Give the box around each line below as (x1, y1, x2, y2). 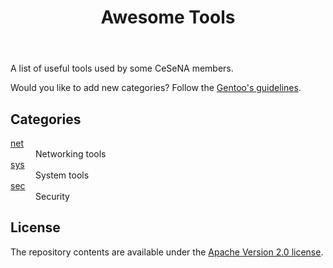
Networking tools (35, 148, 107, 160)
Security (35, 191, 70, 202)
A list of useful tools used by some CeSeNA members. (10, 62, 234, 75)
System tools (35, 169, 90, 181)
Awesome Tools (100, 6, 236, 29)
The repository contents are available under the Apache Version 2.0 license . (10, 246, 324, 258)
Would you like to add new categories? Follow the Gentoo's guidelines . (10, 82, 302, 94)
